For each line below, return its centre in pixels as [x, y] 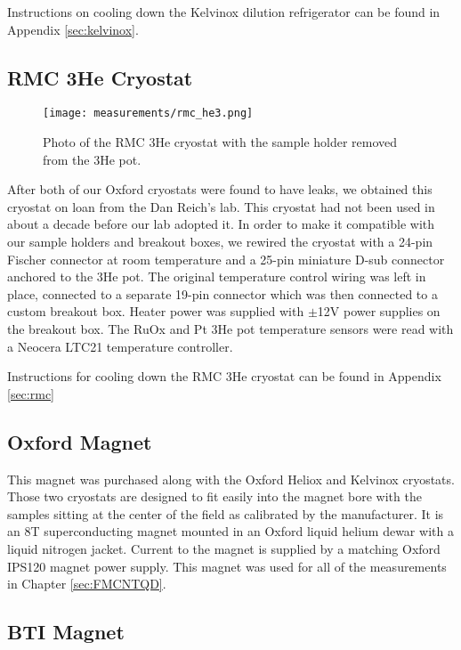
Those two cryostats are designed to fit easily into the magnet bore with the [214, 496]
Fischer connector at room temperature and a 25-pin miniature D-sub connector [226, 259]
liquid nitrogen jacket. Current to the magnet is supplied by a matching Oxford [224, 548]
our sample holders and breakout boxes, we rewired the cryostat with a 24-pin [220, 242]
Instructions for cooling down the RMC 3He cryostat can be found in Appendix [224, 376]
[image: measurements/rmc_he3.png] [148, 114]
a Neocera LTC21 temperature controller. [120, 346]
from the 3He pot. [92, 159]
